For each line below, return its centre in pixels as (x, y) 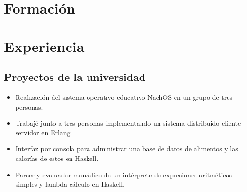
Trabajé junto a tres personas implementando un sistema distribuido (117, 123)
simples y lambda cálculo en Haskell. (70, 184)
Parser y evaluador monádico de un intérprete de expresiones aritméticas (124, 174)
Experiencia (44, 46)
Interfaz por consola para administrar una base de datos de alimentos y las (127, 149)
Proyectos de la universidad (75, 77)
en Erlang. (57, 132)
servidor (27, 132)
